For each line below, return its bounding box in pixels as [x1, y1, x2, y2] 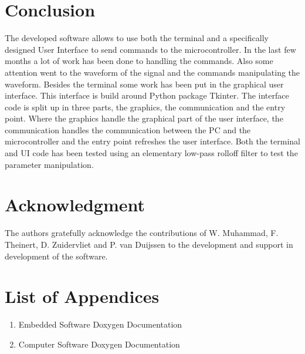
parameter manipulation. [5, 158, 94, 170]
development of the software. [5, 250, 108, 262]
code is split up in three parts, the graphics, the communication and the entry [5, 100, 286, 113]
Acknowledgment [5, 193, 145, 217]
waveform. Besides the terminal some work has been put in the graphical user [5, 77, 284, 90]
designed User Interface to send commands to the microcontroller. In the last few [5, 43, 296, 55]
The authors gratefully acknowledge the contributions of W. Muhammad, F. [5, 227, 279, 239]
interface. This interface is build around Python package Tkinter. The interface [5, 89, 289, 102]
